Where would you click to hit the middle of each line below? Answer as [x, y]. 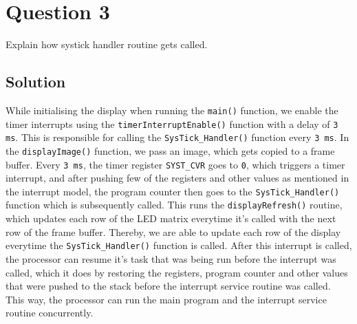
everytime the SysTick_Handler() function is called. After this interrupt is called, [179, 245]
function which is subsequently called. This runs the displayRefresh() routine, [174, 205]
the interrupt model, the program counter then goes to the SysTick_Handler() [173, 191]
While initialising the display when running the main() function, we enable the [172, 110]
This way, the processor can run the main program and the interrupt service [166, 299]
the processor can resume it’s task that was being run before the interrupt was [171, 258]
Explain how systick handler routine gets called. [107, 44]
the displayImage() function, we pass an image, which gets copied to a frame [170, 150]
